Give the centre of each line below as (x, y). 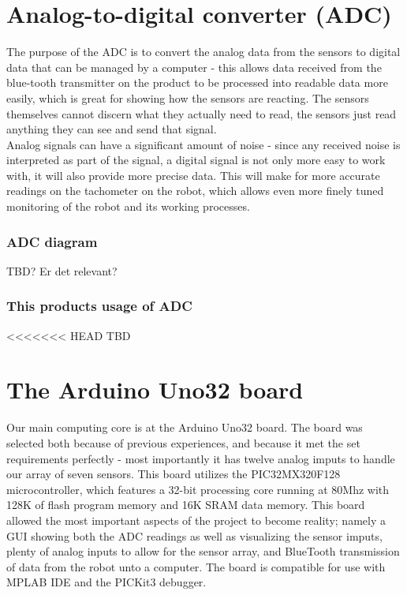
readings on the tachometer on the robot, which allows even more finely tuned (195, 191)
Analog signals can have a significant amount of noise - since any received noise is (203, 144)
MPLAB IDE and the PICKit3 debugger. (106, 582)
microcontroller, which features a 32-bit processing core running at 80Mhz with (198, 489)
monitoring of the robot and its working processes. (128, 206)
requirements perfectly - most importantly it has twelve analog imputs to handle (201, 458)
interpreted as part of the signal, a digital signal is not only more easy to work (196, 160)
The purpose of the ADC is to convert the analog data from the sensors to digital (203, 52)
